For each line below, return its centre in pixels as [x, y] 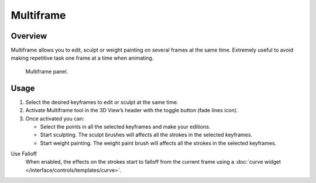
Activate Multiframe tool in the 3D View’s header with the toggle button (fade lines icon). [132, 111]
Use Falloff [24, 154]
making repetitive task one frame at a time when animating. [82, 58]
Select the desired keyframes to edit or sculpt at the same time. [102, 102]
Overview [29, 36]
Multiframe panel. [47, 71]
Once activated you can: [55, 118]
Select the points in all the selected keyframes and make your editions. [125, 126]
